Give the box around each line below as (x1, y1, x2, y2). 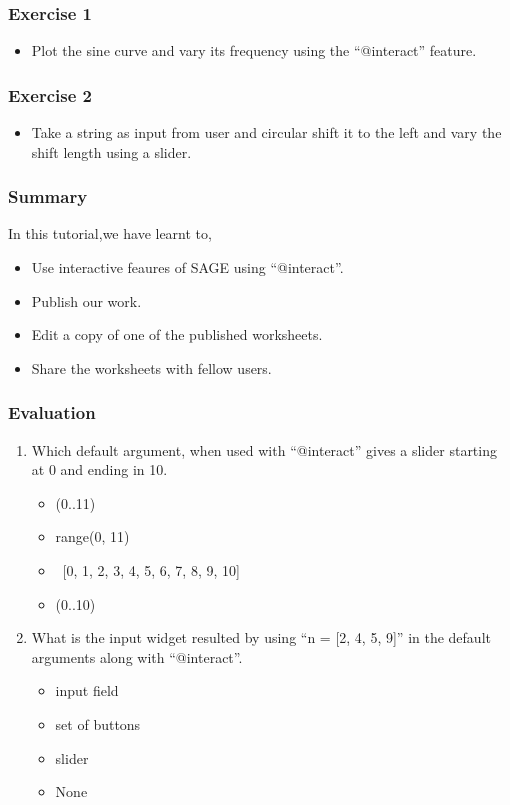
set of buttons (55, 713, 141, 734)
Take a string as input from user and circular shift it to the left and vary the (31, 122, 502, 143)
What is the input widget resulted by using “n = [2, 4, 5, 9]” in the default (31, 627, 491, 648)
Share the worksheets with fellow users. (31, 357, 272, 378)
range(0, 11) (55, 526, 130, 547)
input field (55, 680, 119, 701)
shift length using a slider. (31, 141, 192, 162)
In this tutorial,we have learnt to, (8, 223, 212, 244)
